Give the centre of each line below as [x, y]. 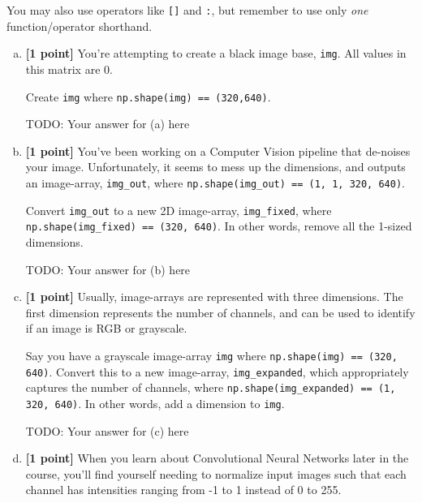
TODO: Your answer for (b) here [108, 269]
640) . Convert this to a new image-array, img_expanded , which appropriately [217, 371]
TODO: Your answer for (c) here [107, 430]
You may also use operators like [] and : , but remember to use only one [187, 10]
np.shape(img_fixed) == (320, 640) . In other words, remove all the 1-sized [219, 226]
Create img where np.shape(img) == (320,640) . [148, 96]
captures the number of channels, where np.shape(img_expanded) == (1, [211, 387]
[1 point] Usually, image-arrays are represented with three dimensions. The [214, 297]
